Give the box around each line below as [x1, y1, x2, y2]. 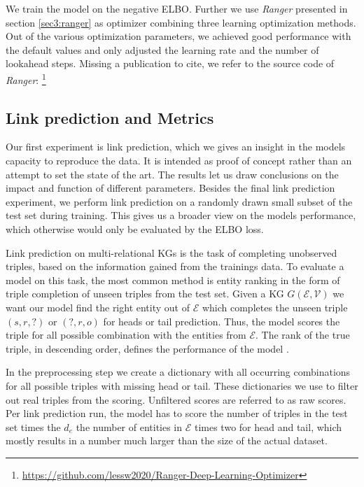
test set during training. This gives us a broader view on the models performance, [6, 208, 356, 223]
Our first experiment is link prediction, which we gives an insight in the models [6, 139, 346, 154]
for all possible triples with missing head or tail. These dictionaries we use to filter [6, 378, 358, 393]
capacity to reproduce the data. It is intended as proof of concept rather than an [6, 153, 352, 168]
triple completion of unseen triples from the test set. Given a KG [6, 286, 284, 301]
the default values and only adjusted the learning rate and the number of [6, 42, 319, 57]
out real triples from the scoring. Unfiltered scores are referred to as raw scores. [6, 392, 346, 407]
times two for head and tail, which [194, 419, 342, 434]
